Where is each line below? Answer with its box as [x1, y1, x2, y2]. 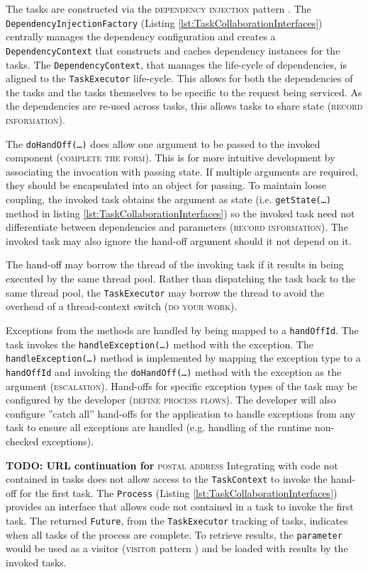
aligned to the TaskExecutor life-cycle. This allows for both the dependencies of [6, 71, 353, 86]
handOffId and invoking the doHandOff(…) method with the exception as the [6, 364, 342, 379]
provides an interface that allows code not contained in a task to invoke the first [6, 499, 354, 514]
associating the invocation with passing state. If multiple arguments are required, [6, 164, 358, 178]
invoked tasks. [6, 554, 67, 569]
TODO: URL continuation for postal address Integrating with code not [6, 457, 338, 472]
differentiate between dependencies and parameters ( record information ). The [6, 219, 348, 234]
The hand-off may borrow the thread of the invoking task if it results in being [6, 257, 344, 272]
